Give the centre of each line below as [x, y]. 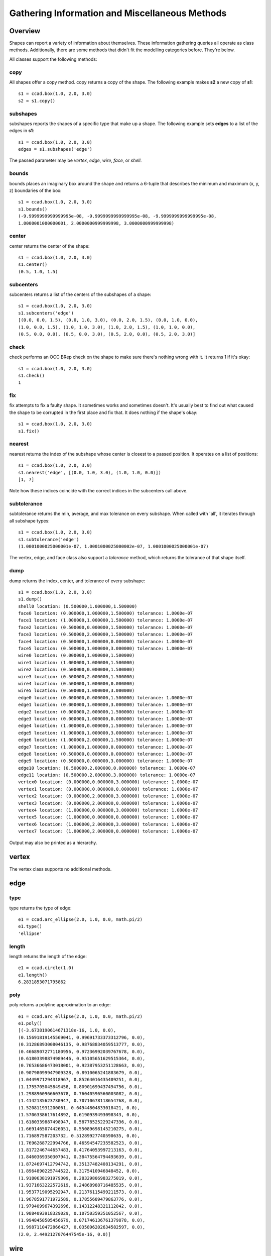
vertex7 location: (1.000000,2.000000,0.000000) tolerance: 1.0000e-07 [108, 831]
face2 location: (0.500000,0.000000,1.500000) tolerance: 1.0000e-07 [106, 627]
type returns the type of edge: [40, 908]
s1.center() [33, 265]
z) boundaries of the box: [35, 190]
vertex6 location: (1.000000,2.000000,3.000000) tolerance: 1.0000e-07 [108, 824]
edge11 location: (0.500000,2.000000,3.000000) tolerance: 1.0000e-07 [107, 775]
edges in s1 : [22, 131]
